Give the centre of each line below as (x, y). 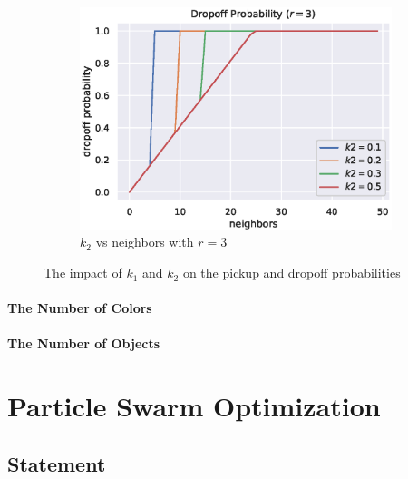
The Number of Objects (84, 343)
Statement (57, 463)
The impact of (83, 273)
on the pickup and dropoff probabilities (291, 273)
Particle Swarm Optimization (194, 406)
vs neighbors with (145, 242)
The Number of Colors (80, 308)
